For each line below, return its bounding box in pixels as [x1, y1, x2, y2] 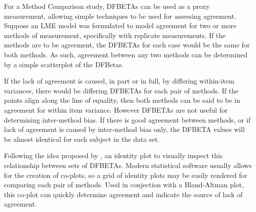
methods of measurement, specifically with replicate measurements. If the [4, 30, 226, 40]
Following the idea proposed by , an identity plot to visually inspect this [4, 150, 223, 161]
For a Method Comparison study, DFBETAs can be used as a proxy [4, 1, 210, 11]
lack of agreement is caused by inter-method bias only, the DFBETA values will [4, 124, 245, 134]
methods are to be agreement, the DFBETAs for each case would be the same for [4, 40, 250, 50]
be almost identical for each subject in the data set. [4, 133, 160, 144]
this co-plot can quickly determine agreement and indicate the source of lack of [4, 189, 243, 199]
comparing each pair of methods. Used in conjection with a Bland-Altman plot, [4, 179, 244, 190]
